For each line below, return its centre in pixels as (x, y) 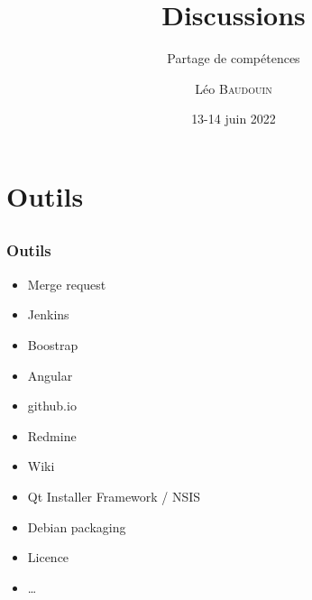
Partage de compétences (234, 58)
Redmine (52, 435)
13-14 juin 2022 (234, 119)
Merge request (67, 284)
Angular (50, 375)
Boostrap (53, 344)
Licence (48, 557)
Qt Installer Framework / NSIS (114, 496)
